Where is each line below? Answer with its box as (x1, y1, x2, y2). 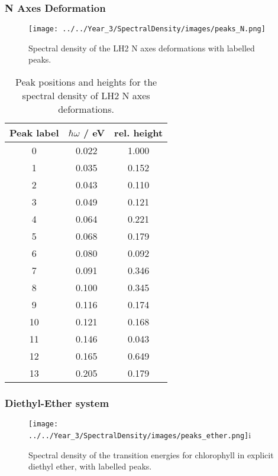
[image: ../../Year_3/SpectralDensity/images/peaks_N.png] (28, 25, 266, 34)
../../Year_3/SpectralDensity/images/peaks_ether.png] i (28, 428, 251, 441)
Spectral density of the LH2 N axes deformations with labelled (28, 41, 255, 54)
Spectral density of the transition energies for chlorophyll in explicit (28, 448, 274, 461)
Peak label (9, 126, 59, 140)
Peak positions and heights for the (15, 75, 157, 89)
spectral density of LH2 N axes (22, 89, 150, 103)
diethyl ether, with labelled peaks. (28, 460, 152, 472)
